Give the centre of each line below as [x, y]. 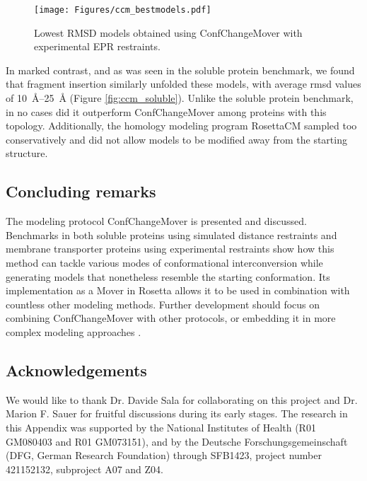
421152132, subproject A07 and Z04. [85, 469]
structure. [27, 153]
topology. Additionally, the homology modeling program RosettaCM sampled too [181, 126]
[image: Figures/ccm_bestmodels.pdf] [123, 10]
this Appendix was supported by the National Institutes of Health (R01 [161, 427]
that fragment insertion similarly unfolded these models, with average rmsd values [183, 84]
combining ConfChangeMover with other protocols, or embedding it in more [171, 318]
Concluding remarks [81, 191]
